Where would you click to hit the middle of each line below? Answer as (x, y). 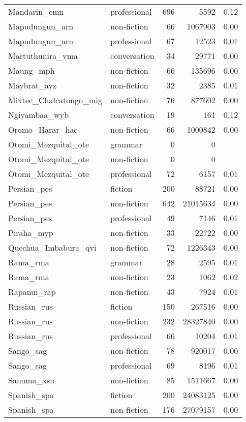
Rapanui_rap (32, 292)
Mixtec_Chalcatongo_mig (55, 100)
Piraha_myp (31, 233)
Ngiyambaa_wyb (39, 115)
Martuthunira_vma (43, 56)
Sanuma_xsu (32, 380)
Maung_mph (32, 70)
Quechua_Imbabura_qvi (52, 247)
